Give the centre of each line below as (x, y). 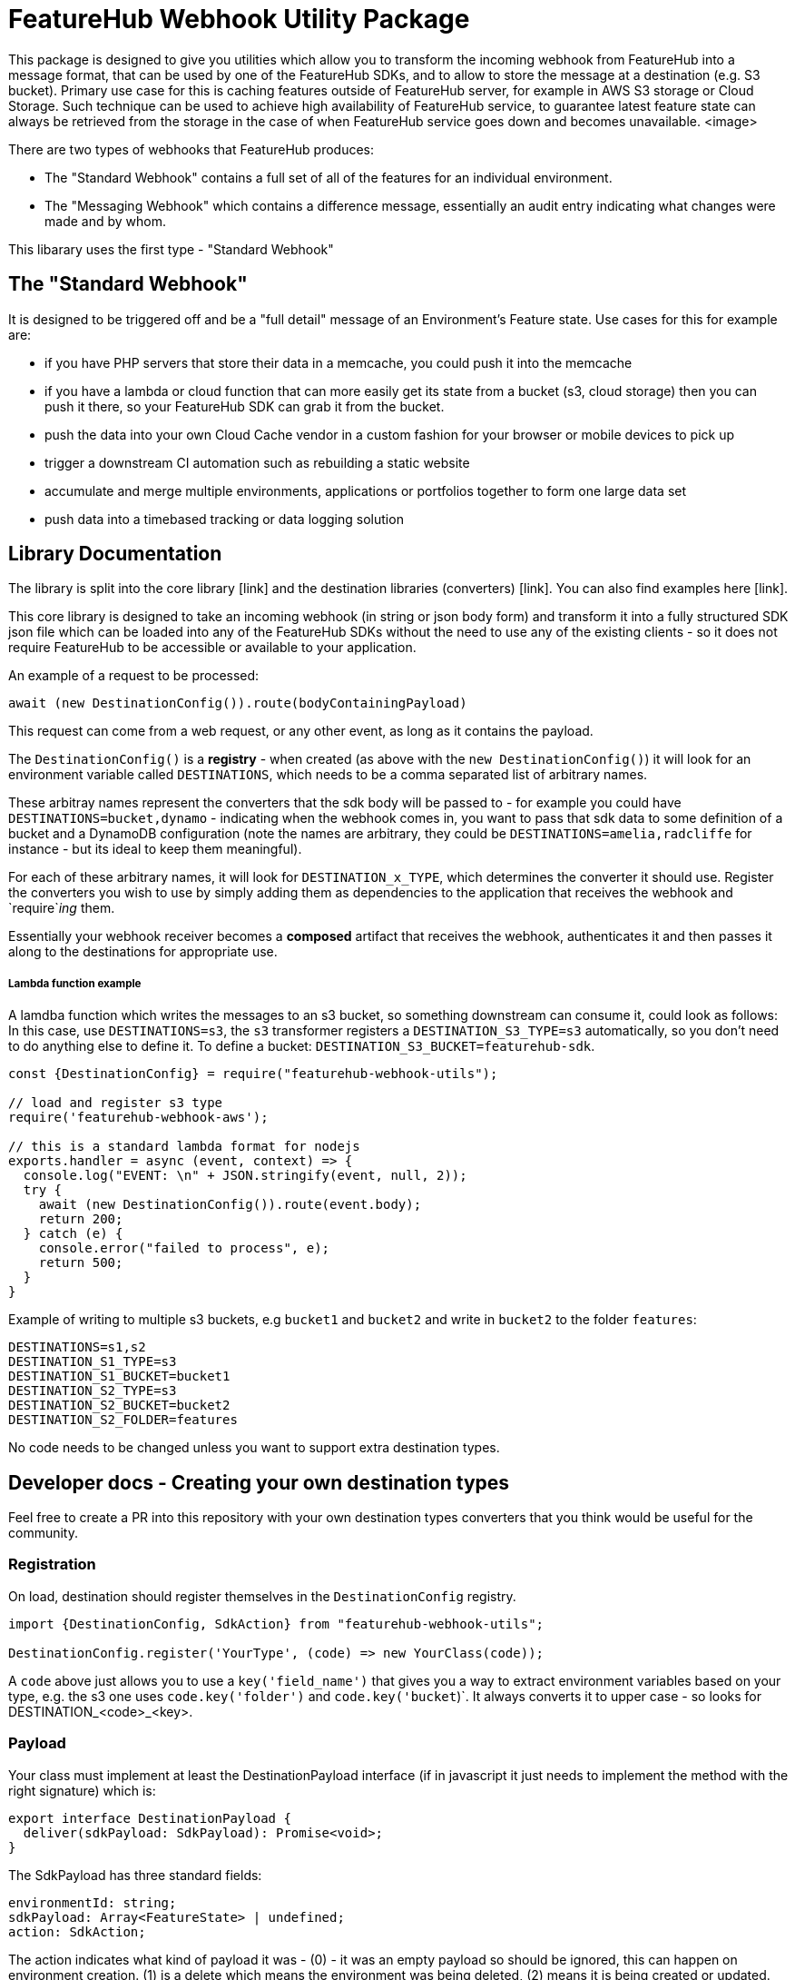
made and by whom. (105, 221)
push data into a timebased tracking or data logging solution (224, 519)
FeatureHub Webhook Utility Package (239, 19)
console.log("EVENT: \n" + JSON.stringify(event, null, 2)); (245, 1176)
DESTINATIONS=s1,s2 (77, 1347)
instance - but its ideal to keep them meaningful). (155, 849)
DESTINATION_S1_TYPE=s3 (93, 1362)
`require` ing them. (62, 908)
